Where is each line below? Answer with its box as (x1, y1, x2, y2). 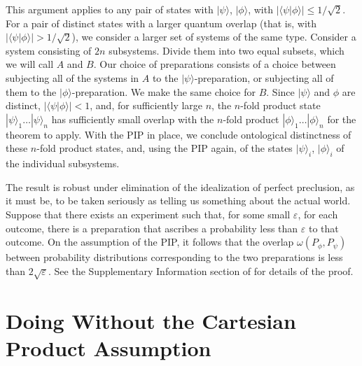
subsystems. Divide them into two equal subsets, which (109, 43, 344, 57)
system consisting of (6, 43, 92, 57)
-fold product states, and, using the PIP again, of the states (36, 141, 293, 155)
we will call (6, 57, 54, 71)
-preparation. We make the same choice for (71, 84, 256, 99)
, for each (298, 206, 338, 221)
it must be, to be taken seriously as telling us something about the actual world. (6, 193, 351, 208)
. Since (266, 84, 295, 99)
